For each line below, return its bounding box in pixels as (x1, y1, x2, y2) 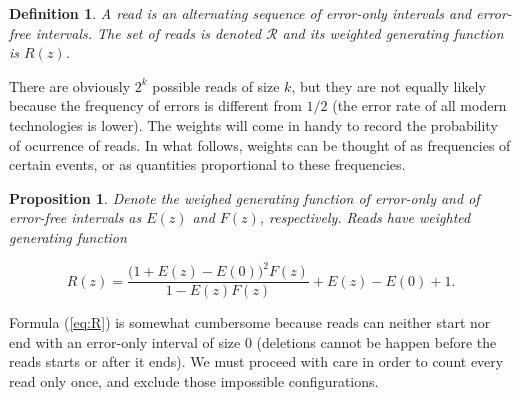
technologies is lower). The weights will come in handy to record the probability (9, 114, 498, 135)
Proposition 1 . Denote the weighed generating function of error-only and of (9, 187, 480, 208)
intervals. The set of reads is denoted (35, 22, 262, 43)
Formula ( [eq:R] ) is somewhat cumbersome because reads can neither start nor (9, 312, 491, 333)
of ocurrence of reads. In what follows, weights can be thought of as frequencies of (9, 134, 511, 155)
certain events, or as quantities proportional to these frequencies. (9, 154, 406, 175)
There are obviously (9, 75, 131, 96)
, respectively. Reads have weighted (259, 207, 471, 228)
